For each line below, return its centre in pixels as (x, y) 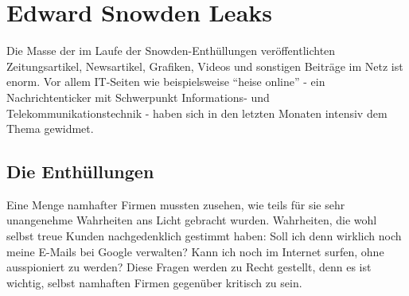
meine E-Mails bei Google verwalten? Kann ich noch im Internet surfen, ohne (195, 251)
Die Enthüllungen (80, 171)
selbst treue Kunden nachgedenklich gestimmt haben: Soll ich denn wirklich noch (204, 236)
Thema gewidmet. (50, 129)
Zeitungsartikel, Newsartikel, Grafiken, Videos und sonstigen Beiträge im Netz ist (205, 66)
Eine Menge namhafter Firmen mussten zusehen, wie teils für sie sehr (176, 204)
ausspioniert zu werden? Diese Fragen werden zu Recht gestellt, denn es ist (189, 267)
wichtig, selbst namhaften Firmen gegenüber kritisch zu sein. (154, 282)
